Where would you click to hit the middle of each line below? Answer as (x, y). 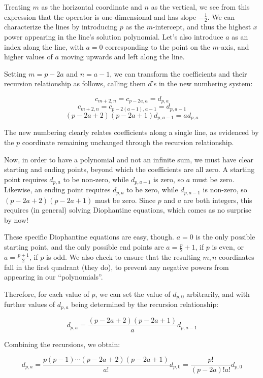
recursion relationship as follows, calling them (75, 83)
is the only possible (225, 237)
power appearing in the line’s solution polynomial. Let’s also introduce (114, 37)
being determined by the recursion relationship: (145, 304)
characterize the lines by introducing (61, 27)
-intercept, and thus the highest (202, 27)
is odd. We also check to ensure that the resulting (123, 256)
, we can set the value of (133, 294)
